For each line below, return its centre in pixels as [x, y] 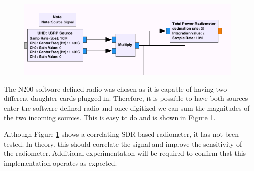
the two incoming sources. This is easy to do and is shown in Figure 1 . [110, 117]
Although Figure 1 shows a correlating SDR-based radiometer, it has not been [122, 134]
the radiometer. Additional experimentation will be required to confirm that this [125, 153]
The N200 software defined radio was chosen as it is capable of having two [115, 88]
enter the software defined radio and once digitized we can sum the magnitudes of [127, 108]
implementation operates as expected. [61, 162]
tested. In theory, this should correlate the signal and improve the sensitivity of [123, 143]
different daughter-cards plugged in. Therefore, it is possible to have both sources [126, 98]
